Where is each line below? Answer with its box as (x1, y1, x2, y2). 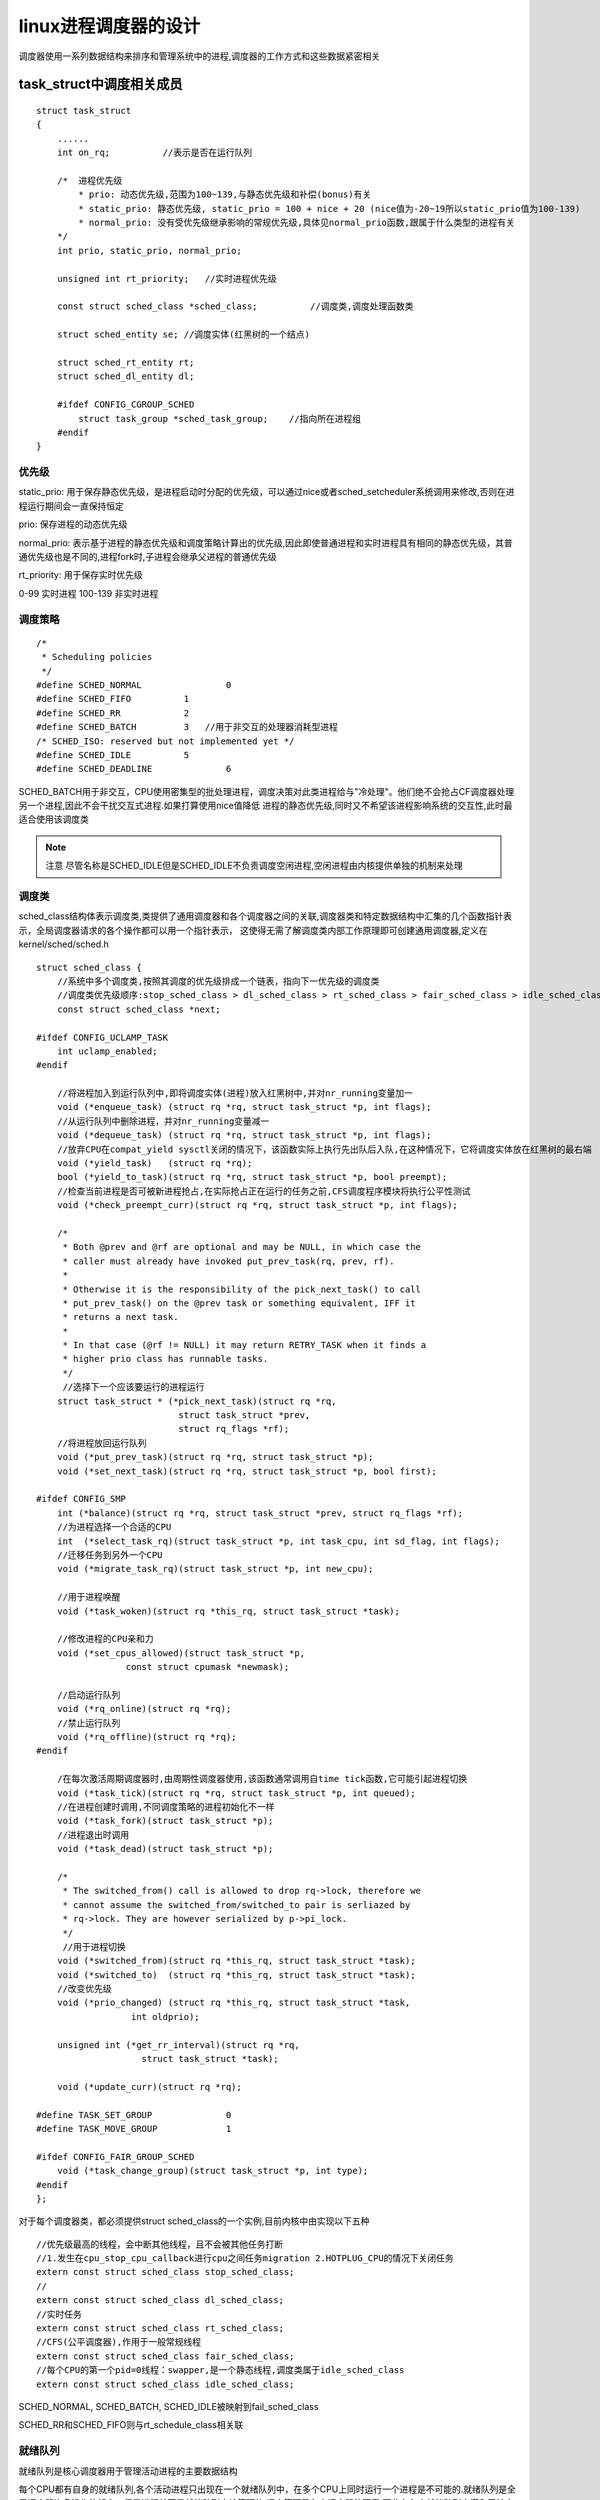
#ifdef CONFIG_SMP (36, 1493, 127, 1505)
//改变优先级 (56, 1983, 112, 1995)
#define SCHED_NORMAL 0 (36, 679, 232, 690)
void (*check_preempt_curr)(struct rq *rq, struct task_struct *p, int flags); (56, 1200, 459, 1211)
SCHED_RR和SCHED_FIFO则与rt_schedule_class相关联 (18, 2419, 244, 2431)
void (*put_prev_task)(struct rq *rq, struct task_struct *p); (56, 1451, 374, 1463)
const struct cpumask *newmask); (125, 1661, 290, 1673)
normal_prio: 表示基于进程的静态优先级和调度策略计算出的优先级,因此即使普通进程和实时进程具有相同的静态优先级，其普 (18, 536, 514, 549)
